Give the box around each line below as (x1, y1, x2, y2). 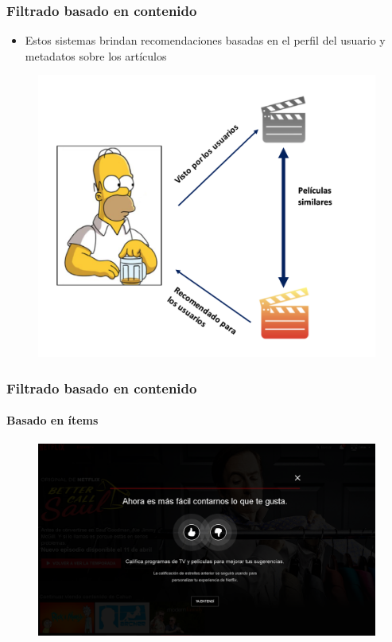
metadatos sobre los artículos (25, 47, 167, 64)
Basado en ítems (6, 412, 99, 429)
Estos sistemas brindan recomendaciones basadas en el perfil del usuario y (25, 32, 386, 49)
